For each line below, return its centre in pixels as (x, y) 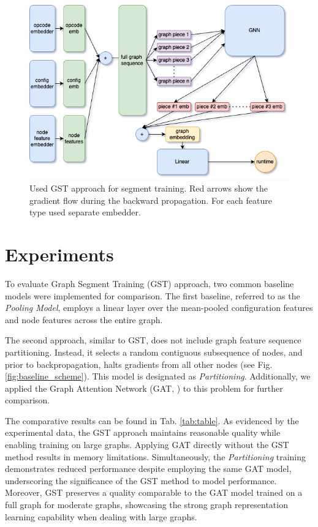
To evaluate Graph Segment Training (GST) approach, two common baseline (150, 283)
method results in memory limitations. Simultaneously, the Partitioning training (156, 456)
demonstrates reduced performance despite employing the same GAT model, (148, 469)
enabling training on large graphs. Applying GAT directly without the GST (147, 445)
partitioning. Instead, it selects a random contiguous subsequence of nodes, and (154, 352)
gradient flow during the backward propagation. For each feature (151, 200)
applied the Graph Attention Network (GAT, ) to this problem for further (144, 388)
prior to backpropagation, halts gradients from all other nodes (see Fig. (139, 364)
